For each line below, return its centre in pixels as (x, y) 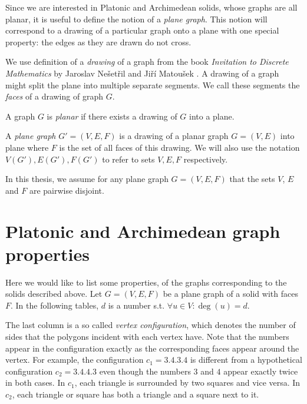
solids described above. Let (54, 294)
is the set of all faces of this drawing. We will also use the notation (179, 147)
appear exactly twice (261, 371)
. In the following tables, (55, 305)
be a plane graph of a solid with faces (230, 294)
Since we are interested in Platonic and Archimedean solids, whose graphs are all (151, 7)
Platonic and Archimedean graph (143, 231)
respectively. (206, 159)
